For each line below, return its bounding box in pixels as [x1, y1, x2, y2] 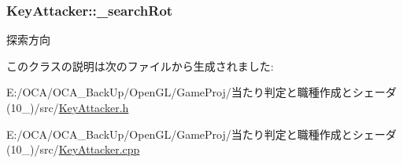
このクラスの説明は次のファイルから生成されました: [6, 57, 274, 74]
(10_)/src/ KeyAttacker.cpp [6, 141, 140, 158]
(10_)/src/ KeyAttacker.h [6, 100, 129, 115]
